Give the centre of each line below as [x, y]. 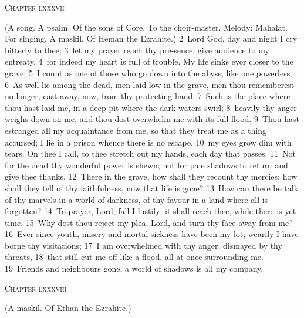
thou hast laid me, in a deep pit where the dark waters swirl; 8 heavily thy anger [151, 107]
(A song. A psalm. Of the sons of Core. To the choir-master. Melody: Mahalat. [146, 27]
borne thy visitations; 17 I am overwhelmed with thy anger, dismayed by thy [143, 245]
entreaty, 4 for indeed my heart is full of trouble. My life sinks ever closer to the [149, 61]
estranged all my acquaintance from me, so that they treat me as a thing [136, 130]
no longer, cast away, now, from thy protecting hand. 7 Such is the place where [148, 96]
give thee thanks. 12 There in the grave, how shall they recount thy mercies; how [151, 176]
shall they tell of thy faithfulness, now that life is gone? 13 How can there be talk [152, 187]
